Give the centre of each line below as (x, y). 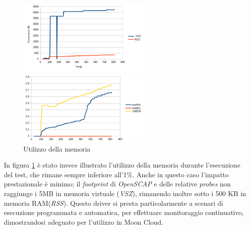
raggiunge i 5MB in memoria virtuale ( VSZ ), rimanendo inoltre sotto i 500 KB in (125, 193)
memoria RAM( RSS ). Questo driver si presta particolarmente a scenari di (114, 203)
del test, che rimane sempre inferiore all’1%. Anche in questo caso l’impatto (116, 174)
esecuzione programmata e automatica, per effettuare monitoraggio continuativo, (124, 212)
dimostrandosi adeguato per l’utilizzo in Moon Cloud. (84, 222)
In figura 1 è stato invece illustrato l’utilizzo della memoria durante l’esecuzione (122, 165)
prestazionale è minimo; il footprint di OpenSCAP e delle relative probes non (117, 184)
